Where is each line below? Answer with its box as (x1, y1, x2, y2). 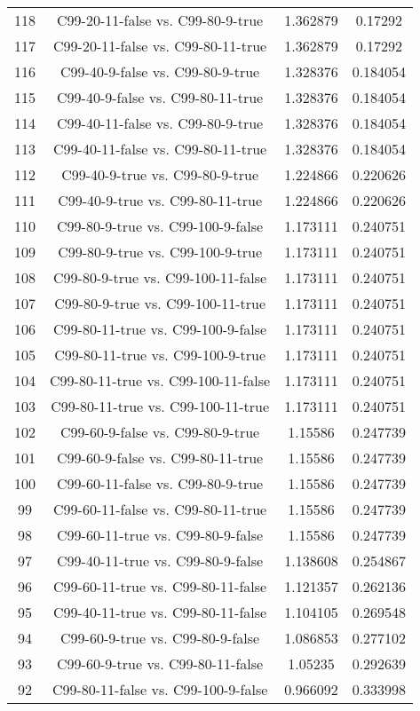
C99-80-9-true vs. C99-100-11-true (54, 293, 266, 313)
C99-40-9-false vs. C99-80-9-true (60, 61, 260, 82)
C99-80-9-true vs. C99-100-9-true (58, 241, 263, 262)
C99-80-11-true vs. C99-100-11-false (50, 370, 271, 391)
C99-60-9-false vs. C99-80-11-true (57, 447, 264, 468)
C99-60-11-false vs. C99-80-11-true (53, 499, 267, 519)
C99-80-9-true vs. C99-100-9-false (57, 216, 264, 236)
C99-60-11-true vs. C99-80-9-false (57, 525, 264, 545)
